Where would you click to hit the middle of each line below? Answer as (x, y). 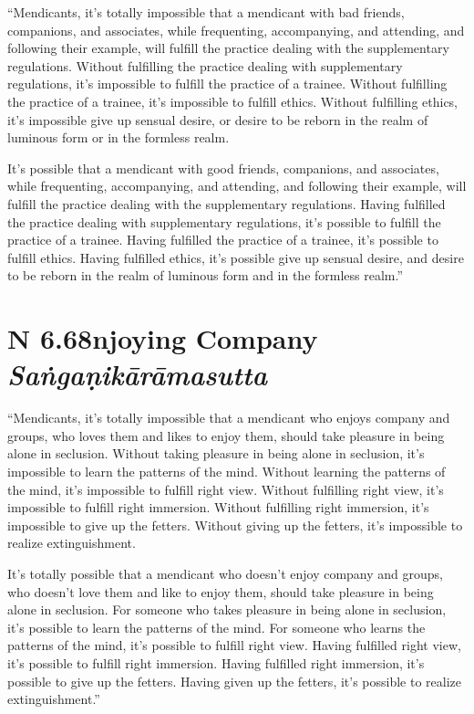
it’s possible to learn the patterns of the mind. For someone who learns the (216, 627)
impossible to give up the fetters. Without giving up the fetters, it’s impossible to (235, 525)
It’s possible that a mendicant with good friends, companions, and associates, (223, 168)
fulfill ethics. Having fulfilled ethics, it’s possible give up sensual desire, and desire (236, 257)
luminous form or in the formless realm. (118, 137)
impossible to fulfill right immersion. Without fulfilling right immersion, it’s (218, 507)
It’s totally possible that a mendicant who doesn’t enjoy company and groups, (226, 573)
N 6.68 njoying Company (163, 338)
